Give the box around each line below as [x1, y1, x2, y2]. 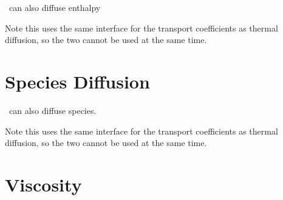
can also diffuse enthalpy [9, 1, 101, 13]
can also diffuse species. [9, 104, 97, 116]
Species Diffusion [5, 68, 150, 93]
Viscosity [5, 172, 82, 196]
